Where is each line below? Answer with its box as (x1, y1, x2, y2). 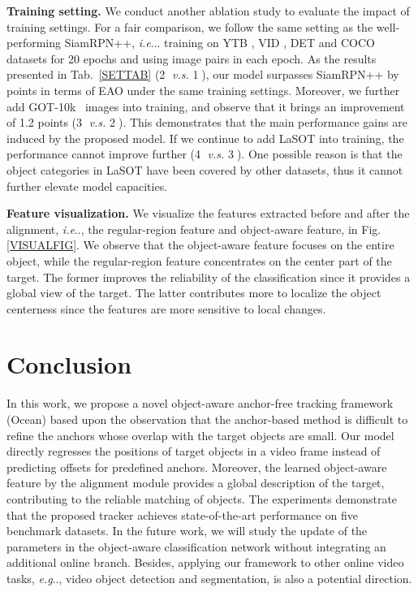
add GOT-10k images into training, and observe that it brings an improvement (6, 97, 405, 115)
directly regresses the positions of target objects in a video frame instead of (6, 443, 381, 460)
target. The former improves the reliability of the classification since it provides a (6, 268, 411, 285)
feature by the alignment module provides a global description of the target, (6, 474, 385, 491)
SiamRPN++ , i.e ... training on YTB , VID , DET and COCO (64, 34, 375, 51)
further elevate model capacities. (6, 177, 168, 194)
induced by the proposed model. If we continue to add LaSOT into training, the (6, 129, 404, 146)
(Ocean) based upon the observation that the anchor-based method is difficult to (6, 411, 408, 427)
